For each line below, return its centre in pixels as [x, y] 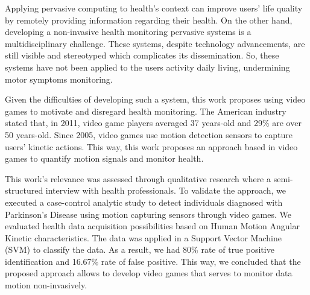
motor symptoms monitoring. [59, 79]
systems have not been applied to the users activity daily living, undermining [147, 67]
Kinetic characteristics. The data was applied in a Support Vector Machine [143, 237]
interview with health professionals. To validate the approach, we [166, 190]
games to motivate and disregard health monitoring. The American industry [146, 111]
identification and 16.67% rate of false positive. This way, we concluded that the [153, 261]
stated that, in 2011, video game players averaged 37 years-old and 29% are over [153, 123]
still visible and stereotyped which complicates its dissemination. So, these [142, 55]
